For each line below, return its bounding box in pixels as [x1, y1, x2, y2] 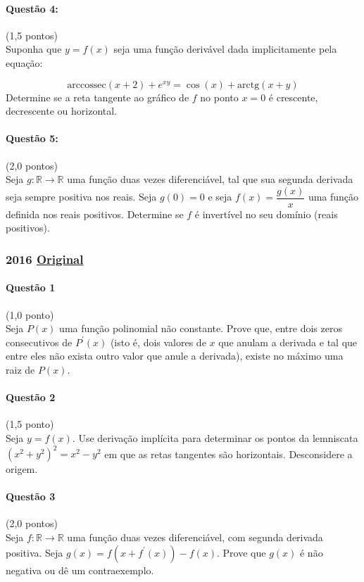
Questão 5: [6, 131, 58, 146]
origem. [6, 462, 38, 476]
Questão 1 [6, 280, 56, 295]
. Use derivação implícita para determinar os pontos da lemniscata [72, 431, 358, 445]
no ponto [200, 89, 239, 104]
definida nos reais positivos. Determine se [6, 206, 184, 221]
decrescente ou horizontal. [6, 103, 118, 118]
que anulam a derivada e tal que [218, 334, 358, 349]
